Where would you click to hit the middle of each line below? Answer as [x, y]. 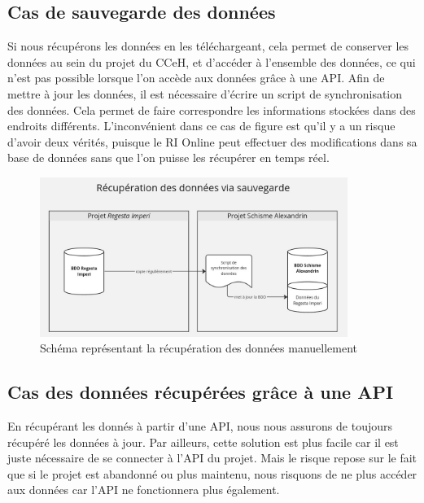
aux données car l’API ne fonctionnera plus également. [144, 490]
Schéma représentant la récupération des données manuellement [199, 348]
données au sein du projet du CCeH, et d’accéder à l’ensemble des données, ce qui [212, 61]
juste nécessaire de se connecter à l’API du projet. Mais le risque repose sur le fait [212, 458]
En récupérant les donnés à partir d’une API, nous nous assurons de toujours [200, 425]
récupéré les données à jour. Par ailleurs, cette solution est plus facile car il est [203, 442]
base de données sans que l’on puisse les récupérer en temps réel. [168, 157]
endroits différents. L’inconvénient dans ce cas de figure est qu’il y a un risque [201, 126]
